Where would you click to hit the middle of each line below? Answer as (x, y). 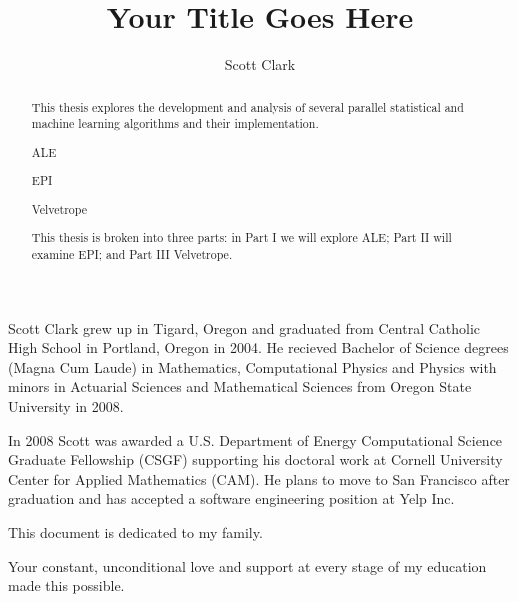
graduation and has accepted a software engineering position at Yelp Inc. (231, 498)
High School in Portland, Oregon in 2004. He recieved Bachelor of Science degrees (258, 347)
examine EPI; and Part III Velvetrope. (132, 254)
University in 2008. (66, 406)
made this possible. (66, 585)
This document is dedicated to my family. (135, 532)
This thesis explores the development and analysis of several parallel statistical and (247, 106)
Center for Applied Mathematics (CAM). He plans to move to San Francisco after (259, 478)
